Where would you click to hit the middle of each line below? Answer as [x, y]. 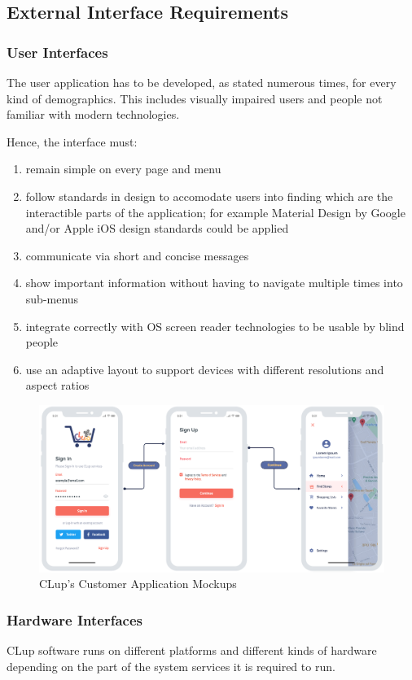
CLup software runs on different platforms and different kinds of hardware [192, 650]
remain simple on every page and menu [123, 169]
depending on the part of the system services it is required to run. [171, 666]
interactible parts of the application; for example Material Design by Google [215, 212]
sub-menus [52, 298]
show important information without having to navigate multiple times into [214, 283]
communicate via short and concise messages [137, 255]
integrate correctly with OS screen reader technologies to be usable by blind [215, 326]
